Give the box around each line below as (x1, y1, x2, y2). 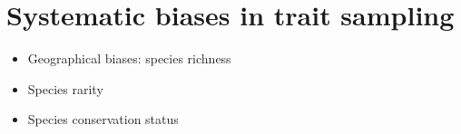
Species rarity (27, 79, 103, 98)
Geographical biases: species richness (27, 49, 231, 68)
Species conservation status (27, 110, 179, 129)
